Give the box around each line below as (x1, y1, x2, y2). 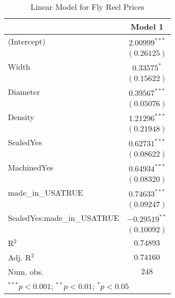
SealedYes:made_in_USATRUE (8, 212, 119, 223)
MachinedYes (8, 162, 53, 173)
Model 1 (131, 21, 164, 32)
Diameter (8, 86, 40, 97)
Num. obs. (8, 266, 44, 277)
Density (8, 111, 35, 123)
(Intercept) (8, 36, 45, 47)
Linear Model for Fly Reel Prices (30, 1, 144, 12)
